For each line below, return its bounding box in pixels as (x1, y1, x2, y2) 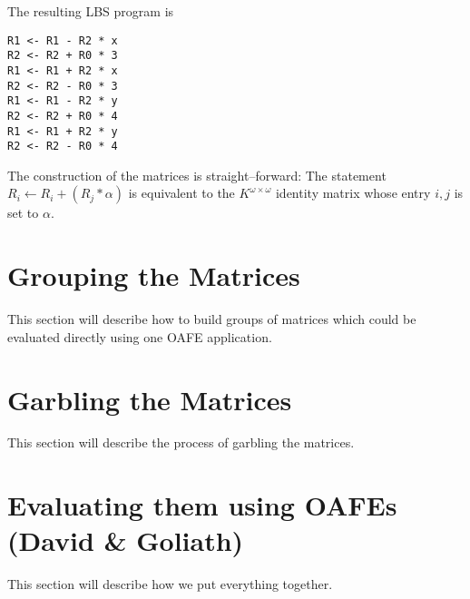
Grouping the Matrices (7, 257, 300, 294)
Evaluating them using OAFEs (7, 486, 397, 524)
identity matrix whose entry (275, 183, 431, 202)
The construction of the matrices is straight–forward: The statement (7, 165, 387, 184)
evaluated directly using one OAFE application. (7, 327, 272, 346)
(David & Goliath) (7, 522, 244, 559)
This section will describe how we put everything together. (7, 574, 333, 594)
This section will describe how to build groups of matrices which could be (7, 309, 416, 329)
